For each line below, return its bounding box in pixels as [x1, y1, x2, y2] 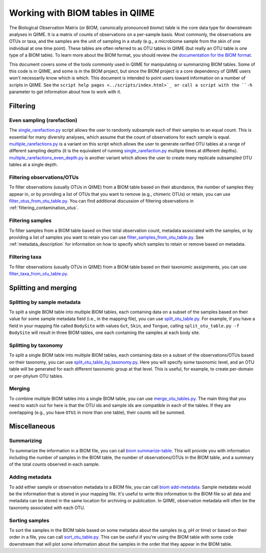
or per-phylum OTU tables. [9, 373, 64, 379]
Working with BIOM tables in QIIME [9, 7, 155, 18]
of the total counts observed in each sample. [9, 461, 100, 467]
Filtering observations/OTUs [9, 174, 79, 181]
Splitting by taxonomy [9, 342, 63, 349]
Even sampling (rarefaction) [9, 116, 77, 123]
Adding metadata [9, 474, 52, 480]
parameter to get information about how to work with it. [9, 89, 122, 95]
